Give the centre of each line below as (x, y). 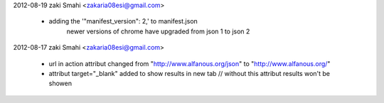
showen (60, 83)
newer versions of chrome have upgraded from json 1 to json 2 (158, 31)
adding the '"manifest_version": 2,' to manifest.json (123, 21)
